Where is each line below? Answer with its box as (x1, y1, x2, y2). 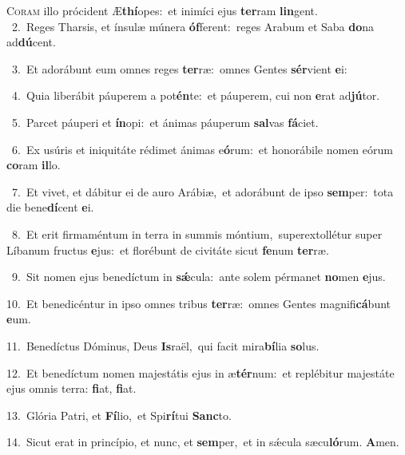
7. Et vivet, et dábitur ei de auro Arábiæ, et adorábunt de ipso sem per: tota (11, 183, 394, 200)
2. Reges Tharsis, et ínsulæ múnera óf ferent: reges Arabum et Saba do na (11, 18, 375, 34)
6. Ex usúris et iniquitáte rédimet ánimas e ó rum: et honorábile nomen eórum (11, 140, 393, 157)
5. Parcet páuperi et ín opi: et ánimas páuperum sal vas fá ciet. (11, 113, 319, 130)
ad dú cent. (6, 34, 56, 50)
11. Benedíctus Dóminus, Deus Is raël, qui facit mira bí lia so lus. (6, 337, 320, 354)
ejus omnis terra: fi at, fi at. (6, 380, 137, 397)
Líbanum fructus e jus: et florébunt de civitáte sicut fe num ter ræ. (6, 241, 329, 258)
